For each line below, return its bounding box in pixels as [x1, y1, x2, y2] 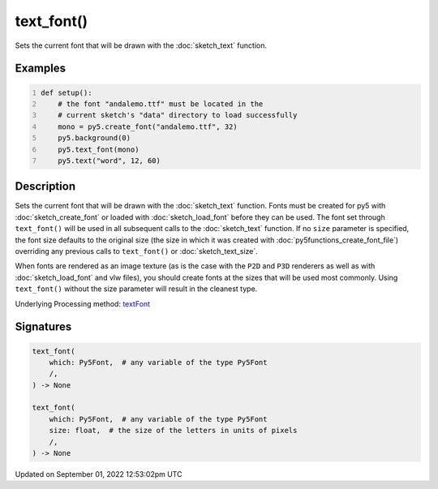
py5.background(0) [58, 134, 131, 143]
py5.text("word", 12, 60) [58, 156, 161, 165]
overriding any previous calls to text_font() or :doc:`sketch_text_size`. [15, 246, 259, 255]
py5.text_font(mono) [58, 144, 140, 154]
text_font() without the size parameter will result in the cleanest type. [15, 284, 258, 294]
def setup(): [41, 88, 92, 97]
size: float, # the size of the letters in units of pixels [49, 426, 298, 435]
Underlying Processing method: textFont [15, 298, 150, 308]
